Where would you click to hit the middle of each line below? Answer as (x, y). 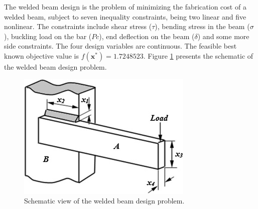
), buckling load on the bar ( (48, 36)
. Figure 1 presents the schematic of (198, 55)
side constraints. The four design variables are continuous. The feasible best (120, 46)
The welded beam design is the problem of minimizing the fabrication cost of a (125, 7)
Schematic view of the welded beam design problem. (104, 201)
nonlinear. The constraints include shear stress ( (78, 26)
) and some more (223, 36)
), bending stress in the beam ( (202, 26)
